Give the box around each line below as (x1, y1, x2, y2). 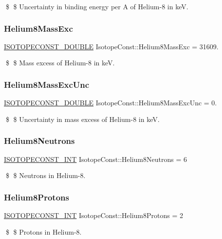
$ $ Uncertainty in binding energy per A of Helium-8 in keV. (5, 1, 188, 11)
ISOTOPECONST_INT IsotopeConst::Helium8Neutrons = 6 (4, 154, 187, 164)
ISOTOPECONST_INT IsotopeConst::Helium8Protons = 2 (4, 210, 183, 220)
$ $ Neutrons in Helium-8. (5, 170, 86, 180)
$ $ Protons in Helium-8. (5, 226, 82, 237)
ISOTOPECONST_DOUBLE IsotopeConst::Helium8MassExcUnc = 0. (4, 98, 217, 108)
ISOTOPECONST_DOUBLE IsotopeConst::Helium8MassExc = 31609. (4, 41, 219, 51)
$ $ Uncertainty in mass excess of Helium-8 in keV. (5, 114, 160, 124)
